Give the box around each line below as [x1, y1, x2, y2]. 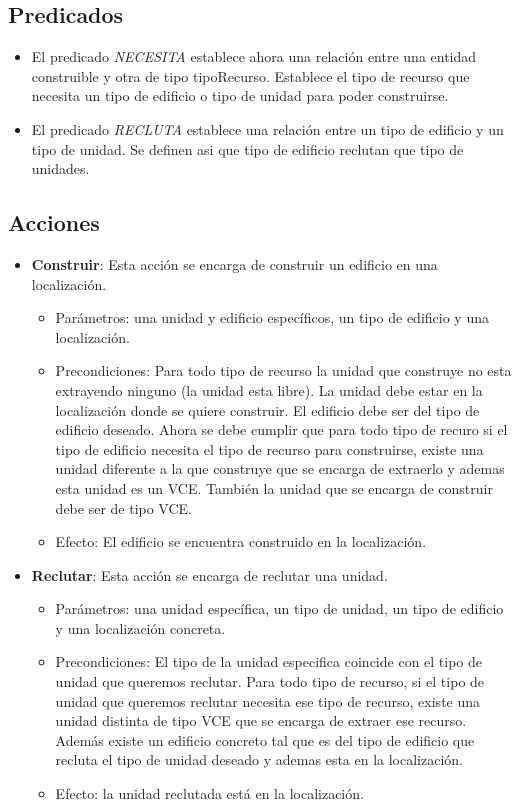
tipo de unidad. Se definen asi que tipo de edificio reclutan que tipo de [31, 138, 464, 159]
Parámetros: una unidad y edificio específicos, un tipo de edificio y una [55, 307, 489, 328]
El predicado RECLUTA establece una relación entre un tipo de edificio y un [31, 118, 504, 139]
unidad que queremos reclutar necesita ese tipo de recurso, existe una [55, 690, 481, 711]
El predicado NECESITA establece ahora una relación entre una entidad [31, 46, 477, 67]
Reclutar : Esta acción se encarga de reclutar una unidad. [31, 564, 388, 585]
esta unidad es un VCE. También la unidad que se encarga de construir [55, 477, 493, 498]
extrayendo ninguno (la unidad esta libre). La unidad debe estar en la [55, 379, 483, 400]
